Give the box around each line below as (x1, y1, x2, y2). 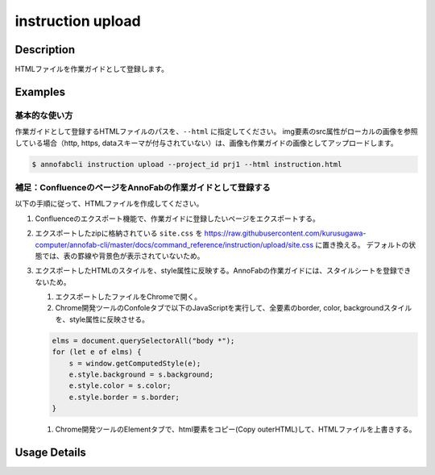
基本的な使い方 (14, 110, 73, 121)
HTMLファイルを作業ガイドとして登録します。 (14, 65, 169, 74)
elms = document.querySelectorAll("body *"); (52, 335, 235, 345)
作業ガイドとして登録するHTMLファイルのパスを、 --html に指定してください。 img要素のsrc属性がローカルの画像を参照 (14, 127, 418, 136)
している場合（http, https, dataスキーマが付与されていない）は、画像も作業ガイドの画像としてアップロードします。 (14, 138, 398, 148)
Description (14, 43, 76, 56)
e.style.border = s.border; (68, 392, 180, 402)
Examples (14, 85, 66, 98)
